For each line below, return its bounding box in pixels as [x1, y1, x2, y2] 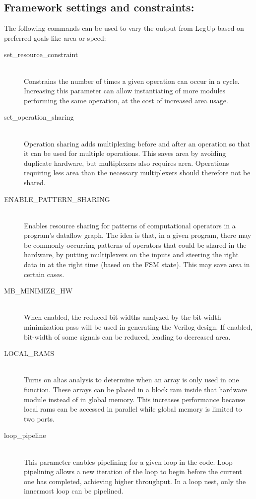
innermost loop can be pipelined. [24, 486, 124, 496]
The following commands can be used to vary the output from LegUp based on [4, 23, 244, 33]
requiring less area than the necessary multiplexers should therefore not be [24, 167, 251, 178]
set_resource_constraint [4, 49, 78, 60]
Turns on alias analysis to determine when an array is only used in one [24, 374, 239, 385]
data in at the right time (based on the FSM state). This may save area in [24, 259, 250, 270]
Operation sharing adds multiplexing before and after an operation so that [24, 138, 251, 148]
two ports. [24, 413, 55, 424]
